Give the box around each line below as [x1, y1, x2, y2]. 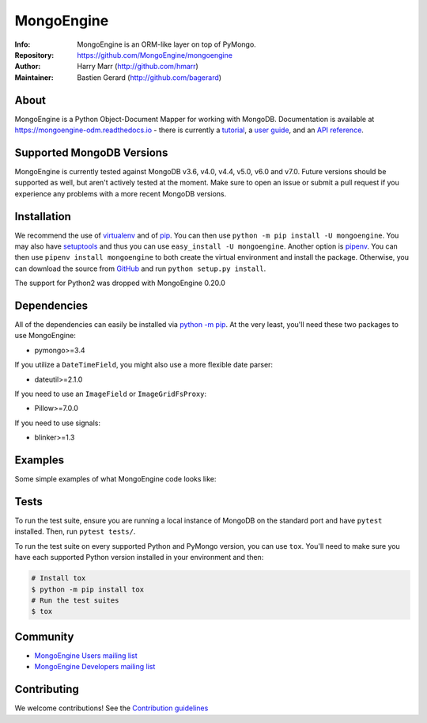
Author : [14, 62, 41, 71]
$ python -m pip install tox [31, 584, 145, 594]
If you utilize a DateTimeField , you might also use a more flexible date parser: [14, 360, 273, 370]
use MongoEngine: [14, 331, 77, 341]
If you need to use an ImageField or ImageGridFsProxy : [14, 389, 207, 399]
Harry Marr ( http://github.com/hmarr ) [77, 62, 199, 71]
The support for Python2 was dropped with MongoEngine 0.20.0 [14, 278, 225, 288]
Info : [14, 40, 31, 49]
